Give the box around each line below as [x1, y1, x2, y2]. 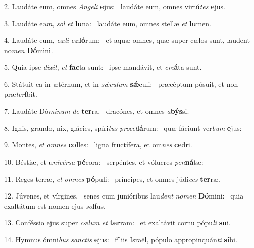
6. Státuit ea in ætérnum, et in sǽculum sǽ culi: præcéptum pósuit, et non [4, 78, 238, 89]
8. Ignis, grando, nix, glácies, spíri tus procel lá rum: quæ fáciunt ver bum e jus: [4, 122, 242, 133]
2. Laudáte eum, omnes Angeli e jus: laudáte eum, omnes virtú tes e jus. [4, 1, 226, 11]
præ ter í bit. [4, 88, 37, 99]
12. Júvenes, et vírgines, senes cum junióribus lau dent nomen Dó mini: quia [4, 190, 244, 201]
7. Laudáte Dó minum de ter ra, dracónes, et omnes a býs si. [4, 106, 189, 116]
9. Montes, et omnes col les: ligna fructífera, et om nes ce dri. [4, 139, 192, 150]
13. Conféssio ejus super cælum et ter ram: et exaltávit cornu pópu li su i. [4, 217, 231, 228]
